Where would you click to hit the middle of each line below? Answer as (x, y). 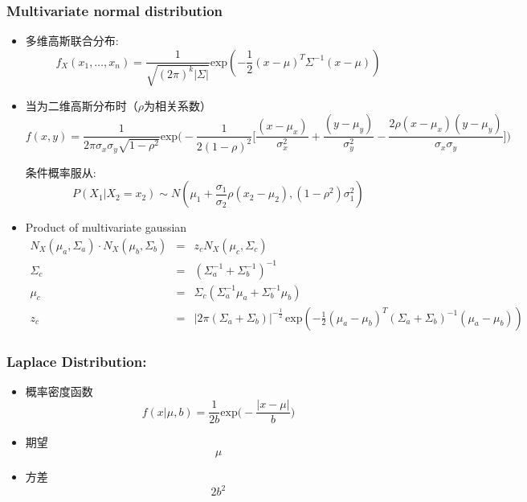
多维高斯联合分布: (72, 41)
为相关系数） (178, 105)
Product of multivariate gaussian (106, 227)
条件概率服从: (61, 172)
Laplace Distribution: (77, 361)
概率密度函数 (59, 391)
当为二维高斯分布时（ (82, 105)
